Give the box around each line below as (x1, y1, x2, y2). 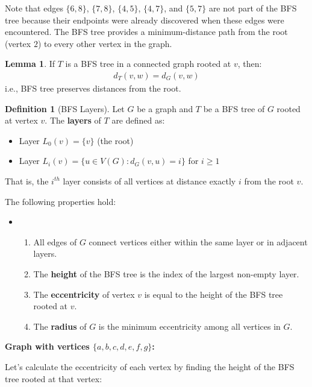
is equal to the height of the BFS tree (144, 288, 283, 300)
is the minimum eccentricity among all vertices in (98, 319, 281, 332)
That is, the (5, 174, 49, 187)
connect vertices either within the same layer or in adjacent (89, 235, 308, 248)
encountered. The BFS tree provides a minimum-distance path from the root (5, 25, 288, 38)
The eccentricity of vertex (33, 288, 135, 300)
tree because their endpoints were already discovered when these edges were (5, 13, 284, 26)
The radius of (33, 319, 87, 332)
